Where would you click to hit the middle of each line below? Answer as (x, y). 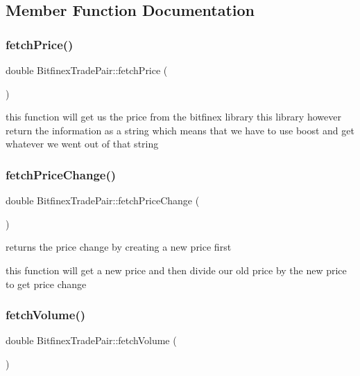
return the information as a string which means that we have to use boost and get (180, 130)
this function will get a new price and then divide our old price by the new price (176, 270)
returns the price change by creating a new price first (119, 247)
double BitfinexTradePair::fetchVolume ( (91, 340)
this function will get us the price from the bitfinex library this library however (173, 117)
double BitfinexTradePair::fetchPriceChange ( (103, 200)
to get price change (46, 284)
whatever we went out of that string (82, 144)
